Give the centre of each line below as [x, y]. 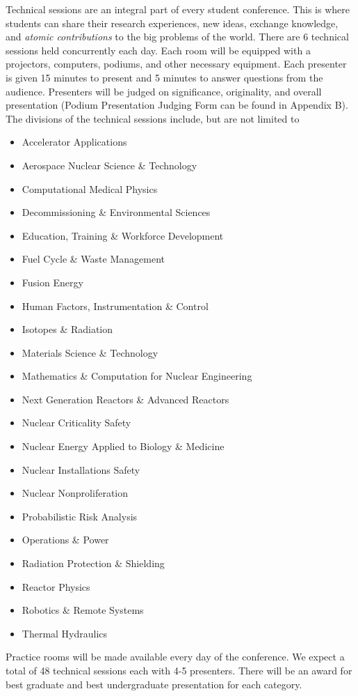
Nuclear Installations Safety [81, 469]
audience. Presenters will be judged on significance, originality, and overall [164, 91]
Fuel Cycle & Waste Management [93, 259]
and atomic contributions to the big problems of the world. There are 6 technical [177, 37]
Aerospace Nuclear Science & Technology [109, 165]
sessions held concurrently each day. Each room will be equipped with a [158, 50]
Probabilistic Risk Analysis [80, 516]
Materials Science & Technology [90, 352]
